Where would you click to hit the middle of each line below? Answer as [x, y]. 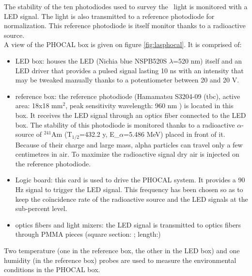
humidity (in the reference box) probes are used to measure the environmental [120, 260]
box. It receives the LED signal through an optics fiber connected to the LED [131, 115]
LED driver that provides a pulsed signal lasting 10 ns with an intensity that [129, 70]
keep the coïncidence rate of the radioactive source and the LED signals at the [132, 199]
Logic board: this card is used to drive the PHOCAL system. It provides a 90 [130, 180]
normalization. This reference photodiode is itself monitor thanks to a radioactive [125, 25]
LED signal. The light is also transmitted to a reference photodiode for [109, 16]
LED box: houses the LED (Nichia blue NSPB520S [91, 60]
